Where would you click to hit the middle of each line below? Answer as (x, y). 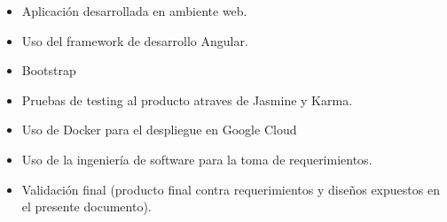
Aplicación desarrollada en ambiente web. (134, 11)
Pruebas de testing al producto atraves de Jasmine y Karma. (187, 100)
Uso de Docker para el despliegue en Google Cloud (159, 130)
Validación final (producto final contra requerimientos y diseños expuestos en (231, 189)
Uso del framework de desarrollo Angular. (135, 40)
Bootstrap (49, 70)
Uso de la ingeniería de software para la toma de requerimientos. (197, 159)
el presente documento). (86, 207)
